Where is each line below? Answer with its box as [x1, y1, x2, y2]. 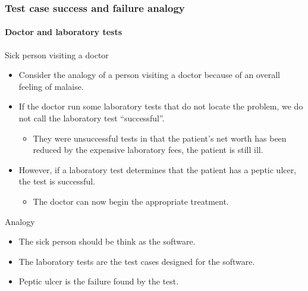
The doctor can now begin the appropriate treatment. [33, 195, 229, 207]
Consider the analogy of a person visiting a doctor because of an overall [18, 68, 280, 81]
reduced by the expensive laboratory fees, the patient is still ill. [33, 143, 263, 156]
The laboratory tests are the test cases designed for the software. [18, 255, 255, 267]
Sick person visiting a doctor [5, 48, 109, 61]
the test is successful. [18, 175, 96, 187]
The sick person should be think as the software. [18, 235, 196, 248]
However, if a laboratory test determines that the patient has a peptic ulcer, [18, 163, 297, 176]
